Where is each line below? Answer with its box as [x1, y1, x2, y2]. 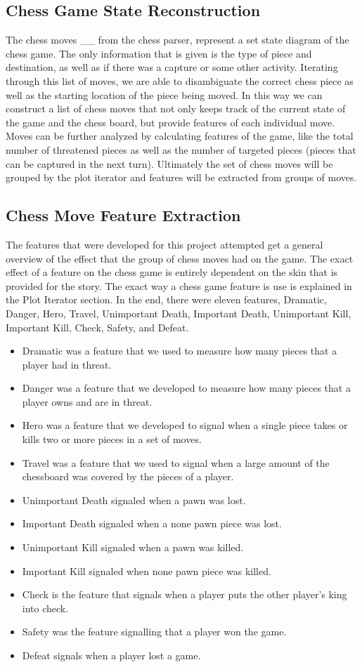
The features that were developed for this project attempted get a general [6, 237, 323, 251]
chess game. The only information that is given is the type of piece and [6, 46, 312, 60]
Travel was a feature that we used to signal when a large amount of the [22, 455, 330, 470]
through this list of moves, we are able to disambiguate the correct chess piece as [6, 73, 354, 88]
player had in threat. [22, 357, 112, 371]
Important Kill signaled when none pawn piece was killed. [22, 563, 271, 578]
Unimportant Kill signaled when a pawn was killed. [22, 540, 244, 555]
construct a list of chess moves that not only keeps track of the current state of [6, 101, 346, 116]
